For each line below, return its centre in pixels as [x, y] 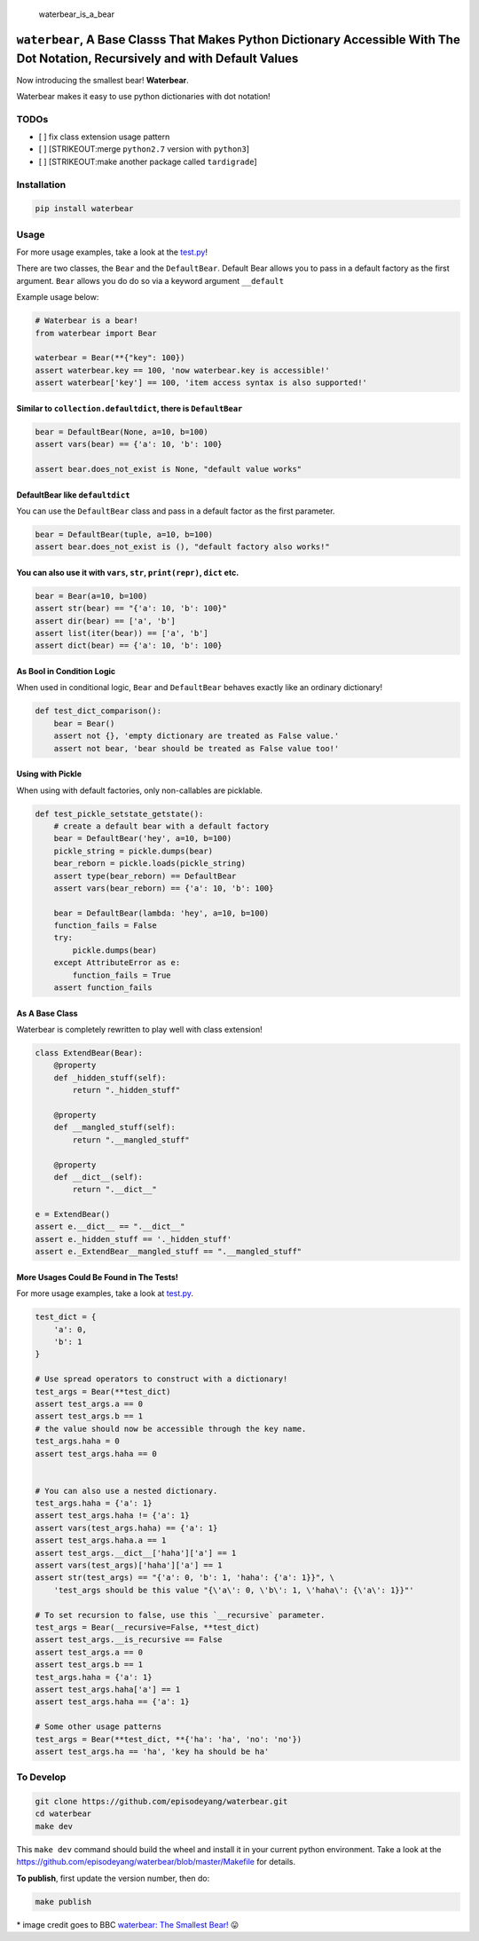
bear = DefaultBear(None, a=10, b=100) [122, 432]
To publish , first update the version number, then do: [113, 1878]
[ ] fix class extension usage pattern [104, 137]
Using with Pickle [49, 774]
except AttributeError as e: [117, 963]
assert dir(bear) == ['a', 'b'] [106, 621]
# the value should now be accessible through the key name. [171, 1429]
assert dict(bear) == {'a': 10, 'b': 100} [129, 646]
